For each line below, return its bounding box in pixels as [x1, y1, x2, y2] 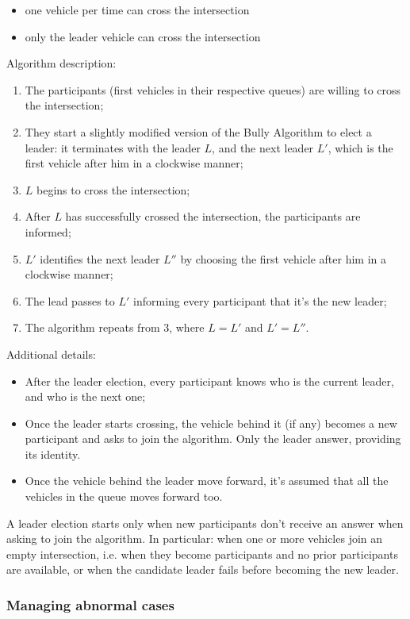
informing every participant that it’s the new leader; [133, 292, 387, 309]
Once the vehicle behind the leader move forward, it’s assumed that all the [25, 472, 389, 489]
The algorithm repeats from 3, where [25, 319, 205, 336]
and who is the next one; [25, 388, 146, 405]
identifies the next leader [40, 250, 160, 267]
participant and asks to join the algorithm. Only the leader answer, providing [25, 430, 401, 447]
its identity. [25, 445, 81, 462]
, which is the [328, 139, 393, 156]
